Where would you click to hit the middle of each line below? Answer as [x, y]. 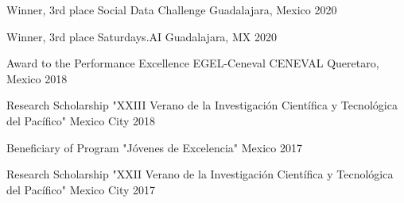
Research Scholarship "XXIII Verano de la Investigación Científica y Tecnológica [202, 105]
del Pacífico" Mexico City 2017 [81, 189]
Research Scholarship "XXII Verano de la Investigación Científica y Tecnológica [200, 174]
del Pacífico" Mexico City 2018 [81, 120]
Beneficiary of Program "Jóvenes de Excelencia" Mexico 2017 [154, 147]
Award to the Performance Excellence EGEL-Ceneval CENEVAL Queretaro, [193, 63]
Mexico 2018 [37, 78]
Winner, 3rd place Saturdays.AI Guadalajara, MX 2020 [142, 36]
